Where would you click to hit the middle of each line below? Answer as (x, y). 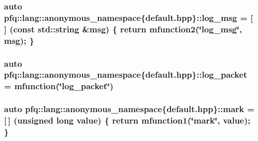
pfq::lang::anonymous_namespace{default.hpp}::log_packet (126, 74)
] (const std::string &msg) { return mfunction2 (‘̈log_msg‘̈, (123, 29)
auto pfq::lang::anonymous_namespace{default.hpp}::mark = (129, 109)
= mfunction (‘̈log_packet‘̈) (59, 86)
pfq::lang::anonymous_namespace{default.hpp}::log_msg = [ (129, 17)
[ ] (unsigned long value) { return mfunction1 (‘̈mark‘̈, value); (127, 120)
